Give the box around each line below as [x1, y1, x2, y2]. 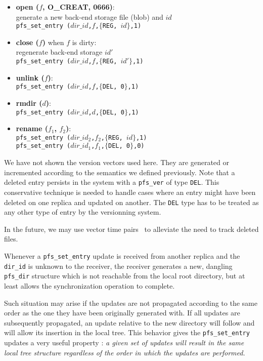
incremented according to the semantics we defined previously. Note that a [4, 167, 235, 177]
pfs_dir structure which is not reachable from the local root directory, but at [4, 270, 245, 281]
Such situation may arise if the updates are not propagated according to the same [4, 297, 257, 308]
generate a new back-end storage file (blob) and [16, 11, 163, 22]
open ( [16, 2, 39, 12]
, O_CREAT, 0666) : [42, 2, 115, 12]
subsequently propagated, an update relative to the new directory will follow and [4, 317, 255, 328]
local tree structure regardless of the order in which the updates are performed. [4, 347, 245, 357]
